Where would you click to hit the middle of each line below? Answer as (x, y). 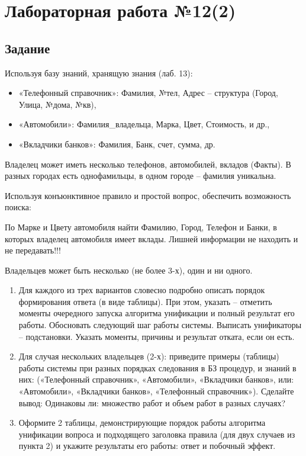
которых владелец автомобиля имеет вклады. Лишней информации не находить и (152, 238)
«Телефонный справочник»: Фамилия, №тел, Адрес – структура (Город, (148, 93)
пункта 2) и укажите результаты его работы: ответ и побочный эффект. (147, 446)
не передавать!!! (33, 250)
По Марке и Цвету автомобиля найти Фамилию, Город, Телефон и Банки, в (141, 227)
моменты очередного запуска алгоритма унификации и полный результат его (157, 313)
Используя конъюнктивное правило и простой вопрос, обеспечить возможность (148, 195)
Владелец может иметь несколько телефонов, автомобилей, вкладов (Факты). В (148, 164)
